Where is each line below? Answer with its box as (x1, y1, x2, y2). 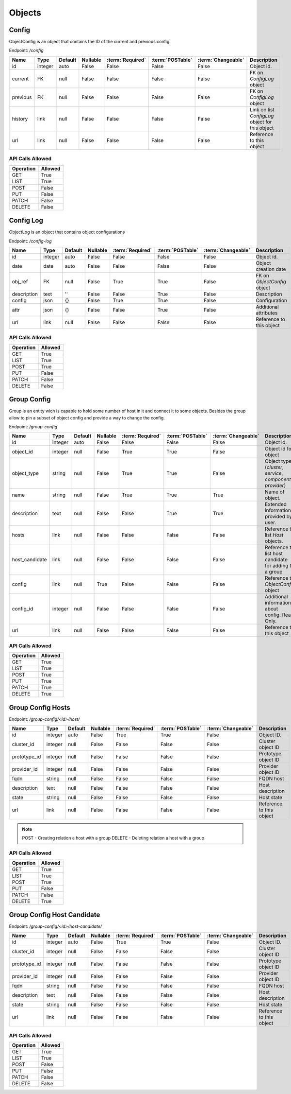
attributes (255, 309, 278, 316)
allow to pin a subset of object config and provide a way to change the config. (9, 415, 165, 420)
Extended (264, 501, 287, 508)
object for (250, 118, 272, 125)
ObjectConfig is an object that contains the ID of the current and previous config (9, 39, 170, 45)
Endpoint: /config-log (9, 238, 52, 244)
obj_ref (12, 278, 28, 285)
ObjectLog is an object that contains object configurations (9, 229, 125, 235)
